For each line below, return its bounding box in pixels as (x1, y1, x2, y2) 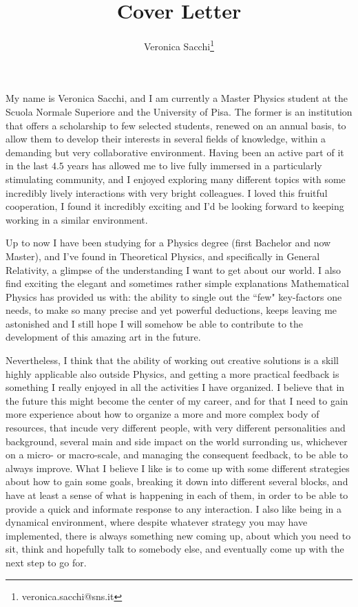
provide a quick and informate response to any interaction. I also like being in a (6, 501, 342, 515)
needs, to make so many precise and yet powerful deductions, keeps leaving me (6, 303, 337, 317)
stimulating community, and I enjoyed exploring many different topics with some (6, 171, 346, 186)
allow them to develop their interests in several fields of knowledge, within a (6, 131, 326, 146)
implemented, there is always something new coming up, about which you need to (6, 528, 351, 542)
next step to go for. (6, 555, 87, 569)
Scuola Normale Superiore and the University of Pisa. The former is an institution (6, 104, 352, 118)
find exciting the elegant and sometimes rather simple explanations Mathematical (6, 276, 349, 290)
